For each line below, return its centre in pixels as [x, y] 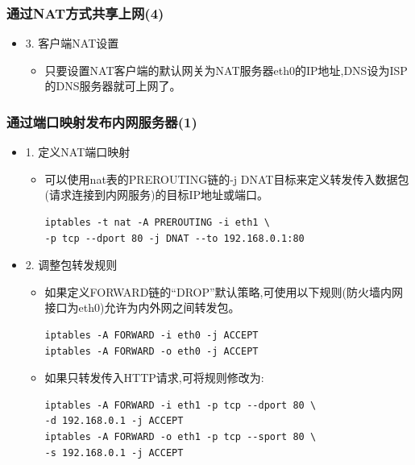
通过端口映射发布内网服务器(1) [102, 121]
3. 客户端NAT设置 [72, 43]
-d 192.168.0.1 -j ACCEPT [114, 421]
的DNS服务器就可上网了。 [113, 86]
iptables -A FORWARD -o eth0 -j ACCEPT [151, 351]
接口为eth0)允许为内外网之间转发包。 [142, 307]
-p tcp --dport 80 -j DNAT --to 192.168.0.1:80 [174, 238]
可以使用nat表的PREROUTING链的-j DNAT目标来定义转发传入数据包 [227, 179]
